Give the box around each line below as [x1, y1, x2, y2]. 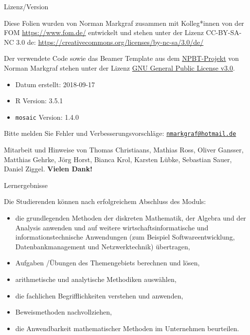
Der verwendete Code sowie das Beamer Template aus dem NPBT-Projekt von [4, 53, 239, 63]
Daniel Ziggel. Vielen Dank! [4, 164, 92, 174]
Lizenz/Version [4, 1, 49, 11]
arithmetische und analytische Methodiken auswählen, [15, 274, 177, 284]
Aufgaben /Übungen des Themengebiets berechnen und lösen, [15, 258, 200, 268]
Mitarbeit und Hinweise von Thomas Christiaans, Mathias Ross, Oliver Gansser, [4, 145, 244, 155]
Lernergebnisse [4, 180, 48, 190]
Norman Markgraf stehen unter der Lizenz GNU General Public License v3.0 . [4, 62, 235, 73]
